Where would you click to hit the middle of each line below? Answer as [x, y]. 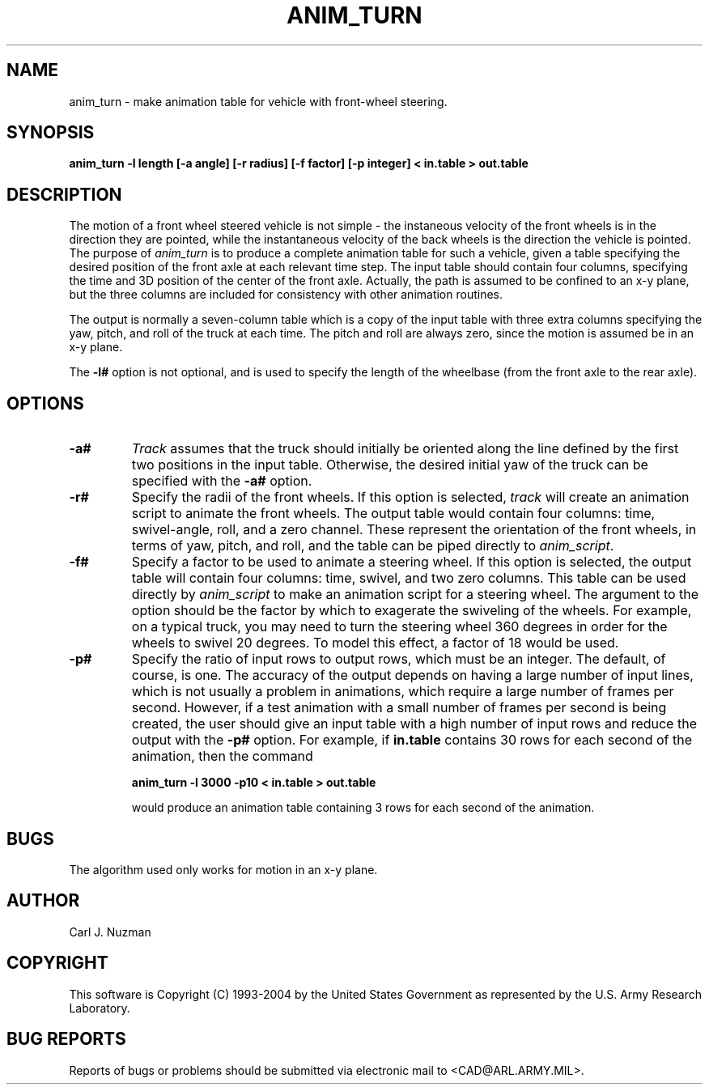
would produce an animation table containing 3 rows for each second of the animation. [363, 808]
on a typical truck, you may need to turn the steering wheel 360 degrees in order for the [399, 627]
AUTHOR [43, 901]
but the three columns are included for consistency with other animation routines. [286, 295]
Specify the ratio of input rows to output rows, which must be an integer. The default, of [399, 659]
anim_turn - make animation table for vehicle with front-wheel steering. [258, 101]
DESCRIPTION [64, 194]
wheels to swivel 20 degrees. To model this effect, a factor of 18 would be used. [375, 643]
